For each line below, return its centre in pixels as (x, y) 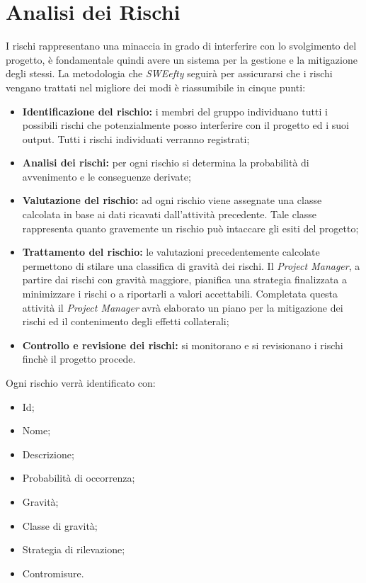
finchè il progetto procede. (79, 359)
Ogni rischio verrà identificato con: (81, 383)
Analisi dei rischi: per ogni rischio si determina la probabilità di (166, 163)
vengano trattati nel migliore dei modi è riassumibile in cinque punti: (156, 87)
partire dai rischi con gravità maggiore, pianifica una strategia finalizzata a (184, 279)
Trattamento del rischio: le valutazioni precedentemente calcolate (171, 252)
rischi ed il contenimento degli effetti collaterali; (126, 321)
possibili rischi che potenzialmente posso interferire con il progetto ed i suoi (185, 125)
